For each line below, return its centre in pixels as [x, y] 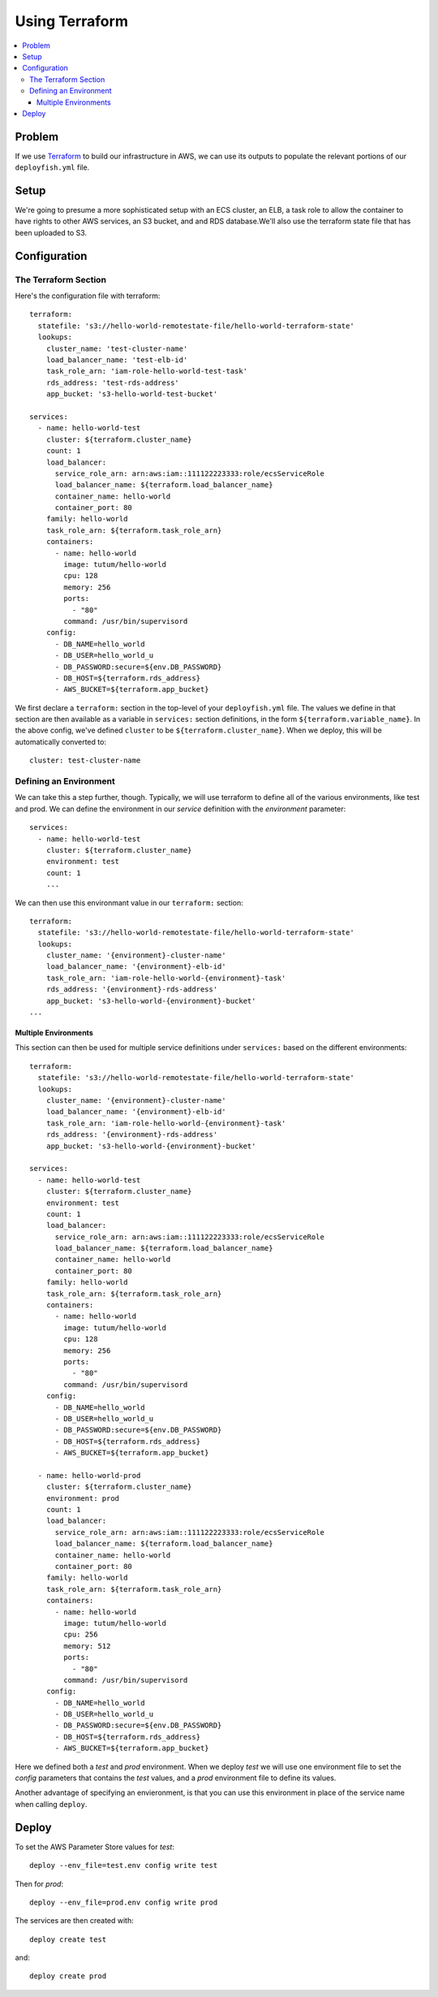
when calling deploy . [51, 1804]
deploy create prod [68, 1976]
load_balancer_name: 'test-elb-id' [117, 360]
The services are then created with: [74, 1921]
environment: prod [83, 1498]
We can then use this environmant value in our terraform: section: [129, 902]
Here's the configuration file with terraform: [88, 296]
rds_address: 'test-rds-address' [113, 383]
